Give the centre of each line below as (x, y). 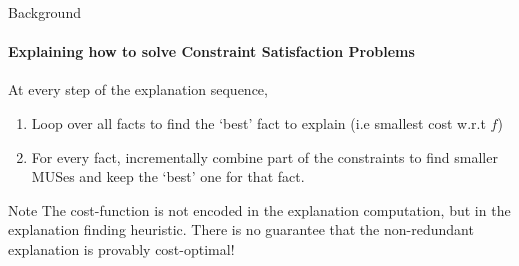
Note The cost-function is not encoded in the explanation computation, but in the (259, 209)
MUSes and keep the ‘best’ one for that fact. (168, 176)
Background (44, 12)
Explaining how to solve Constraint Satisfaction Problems (211, 51)
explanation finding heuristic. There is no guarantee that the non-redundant (241, 229)
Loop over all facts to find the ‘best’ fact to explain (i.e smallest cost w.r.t (258, 122)
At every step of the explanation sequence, (138, 89)
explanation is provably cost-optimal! (121, 248)
